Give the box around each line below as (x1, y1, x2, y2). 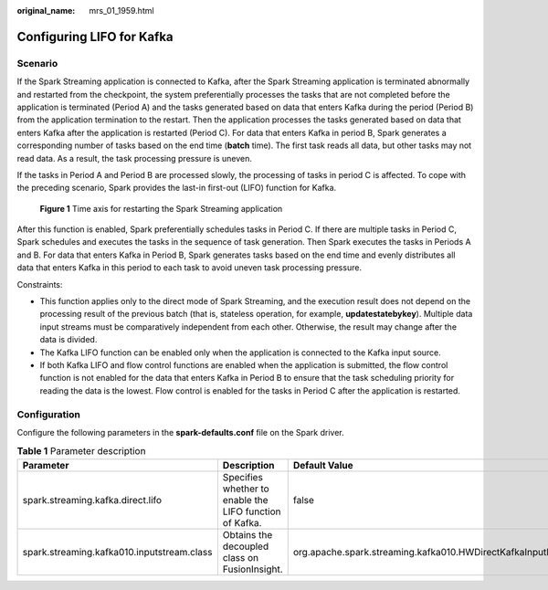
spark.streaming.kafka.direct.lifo (22, 493, 163, 506)
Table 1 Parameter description (16, 445, 146, 458)
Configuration (16, 407, 81, 420)
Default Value (292, 458, 353, 471)
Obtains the (222, 528, 273, 541)
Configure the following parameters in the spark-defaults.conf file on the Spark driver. (16, 427, 344, 437)
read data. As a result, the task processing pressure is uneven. (16, 153, 253, 163)
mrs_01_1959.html (89, 5, 154, 16)
